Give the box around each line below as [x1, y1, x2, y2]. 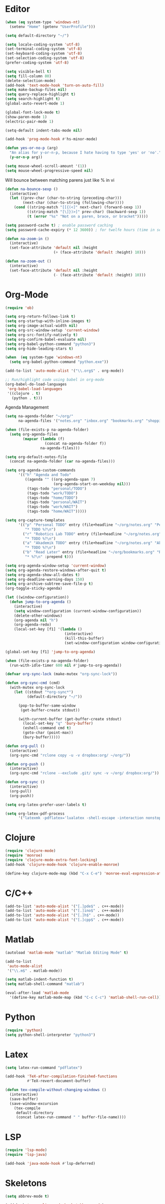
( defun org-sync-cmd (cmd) [5, 681, 60, 685]
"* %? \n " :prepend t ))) [25, 554, 74, 559]
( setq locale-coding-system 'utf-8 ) [5, 42, 80, 47]
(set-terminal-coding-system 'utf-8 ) [5, 47, 82, 52]
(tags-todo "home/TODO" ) [27, 495, 78, 500]
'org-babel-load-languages [7, 386, 63, 391]
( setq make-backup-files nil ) [5, 87, 67, 92]
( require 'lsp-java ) [5, 1152, 48, 1157]
